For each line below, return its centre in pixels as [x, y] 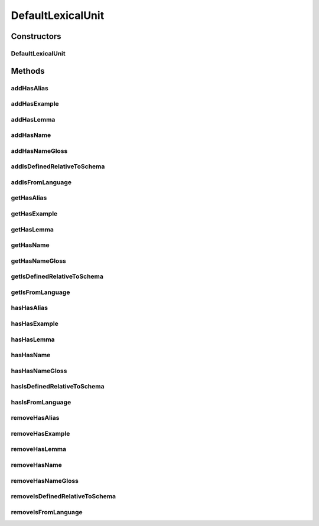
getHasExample [34, 214]
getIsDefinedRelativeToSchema [57, 276]
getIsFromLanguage [40, 292]
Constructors [36, 36]
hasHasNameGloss [39, 371]
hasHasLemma [33, 339]
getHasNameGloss [38, 261]
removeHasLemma [39, 449]
